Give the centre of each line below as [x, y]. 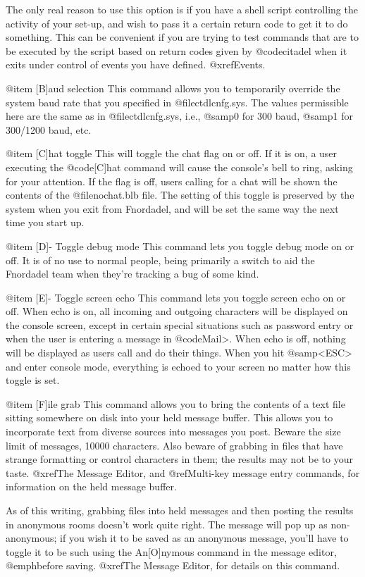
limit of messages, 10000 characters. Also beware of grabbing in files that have [174, 445]
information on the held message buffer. [91, 486]
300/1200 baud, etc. [49, 129]
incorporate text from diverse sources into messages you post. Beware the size [173, 432]
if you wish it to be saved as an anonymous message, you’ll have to [204, 538]
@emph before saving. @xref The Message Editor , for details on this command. [173, 565]
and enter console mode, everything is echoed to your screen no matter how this [178, 366]
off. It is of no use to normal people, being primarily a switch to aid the [160, 260]
